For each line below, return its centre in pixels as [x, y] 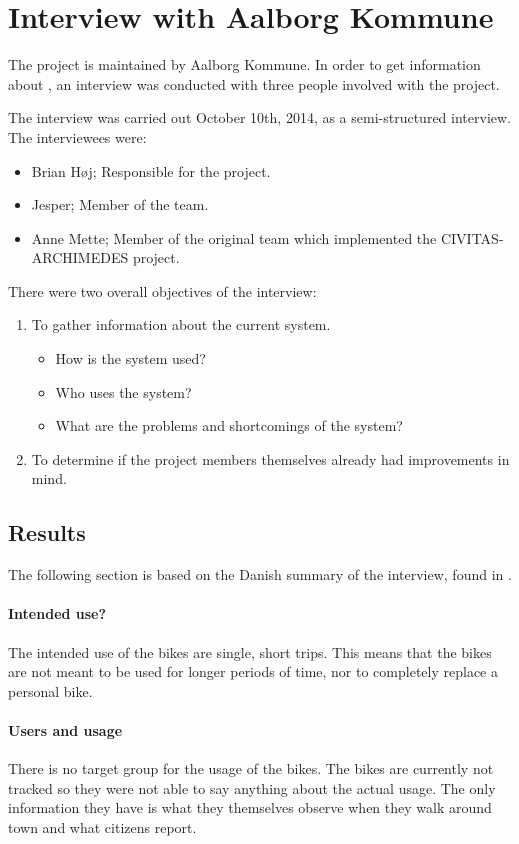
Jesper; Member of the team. [120, 204]
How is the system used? [130, 358]
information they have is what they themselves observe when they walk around [250, 807]
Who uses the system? [123, 391]
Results [47, 532]
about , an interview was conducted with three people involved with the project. [254, 83]
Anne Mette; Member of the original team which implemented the [234, 237]
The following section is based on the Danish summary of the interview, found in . [260, 574]
